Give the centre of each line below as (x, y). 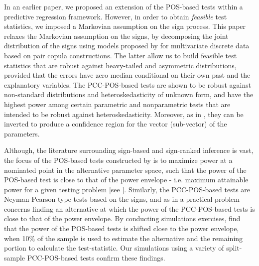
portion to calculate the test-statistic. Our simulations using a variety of (114, 248)
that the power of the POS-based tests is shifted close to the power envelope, (122, 228)
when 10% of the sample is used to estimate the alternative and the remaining (124, 238)
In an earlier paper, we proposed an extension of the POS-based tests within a (124, 6)
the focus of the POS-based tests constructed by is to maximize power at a (118, 160)
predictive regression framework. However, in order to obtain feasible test (116, 16)
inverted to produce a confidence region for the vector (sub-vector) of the (116, 124)
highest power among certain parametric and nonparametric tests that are (117, 104)
